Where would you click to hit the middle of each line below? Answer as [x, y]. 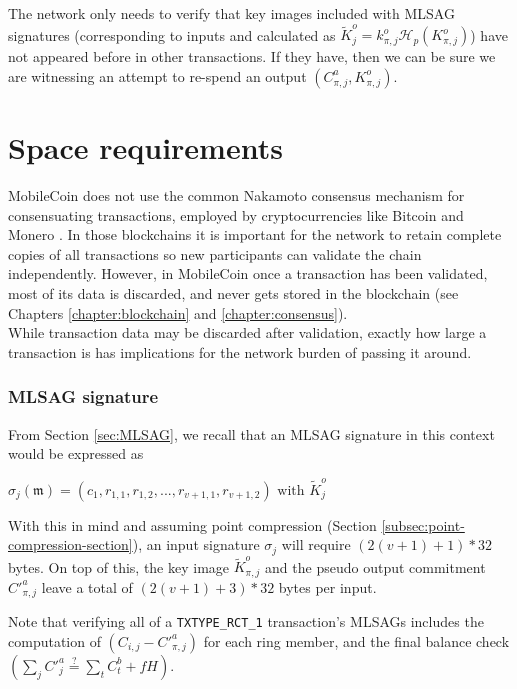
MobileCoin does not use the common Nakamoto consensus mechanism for [236, 195]
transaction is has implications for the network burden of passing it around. [240, 351]
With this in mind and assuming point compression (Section [192, 524]
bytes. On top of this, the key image [119, 566]
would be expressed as [76, 453]
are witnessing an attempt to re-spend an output [157, 75]
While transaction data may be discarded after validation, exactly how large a [247, 332]
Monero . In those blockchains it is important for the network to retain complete [255, 234]
